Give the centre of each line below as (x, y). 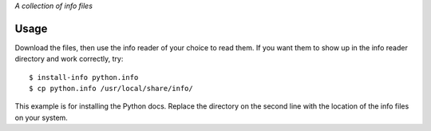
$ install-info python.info (84, 77)
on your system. (41, 117)
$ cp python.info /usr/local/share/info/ (111, 89)
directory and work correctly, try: (69, 59)
